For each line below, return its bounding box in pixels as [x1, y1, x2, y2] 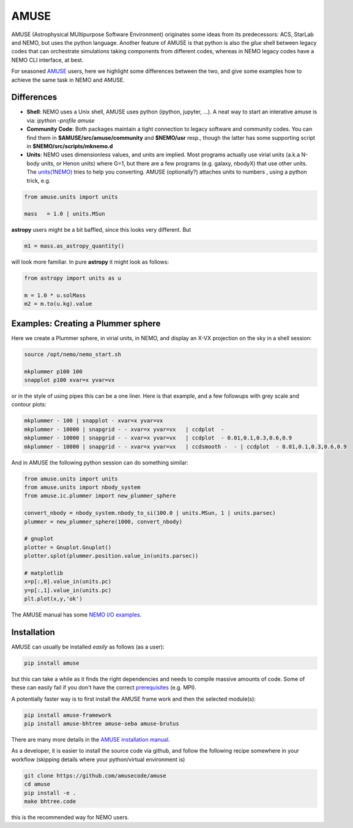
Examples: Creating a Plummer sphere [11, 318, 161, 329]
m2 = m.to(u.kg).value [24, 300, 92, 308]
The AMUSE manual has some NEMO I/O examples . [11, 611, 142, 618]
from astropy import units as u [24, 275, 122, 282]
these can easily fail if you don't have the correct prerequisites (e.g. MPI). [11, 684, 197, 691]
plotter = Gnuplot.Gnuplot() [24, 544, 112, 551]
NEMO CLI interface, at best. [11, 56, 84, 64]
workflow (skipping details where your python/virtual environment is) [11, 756, 185, 763]
